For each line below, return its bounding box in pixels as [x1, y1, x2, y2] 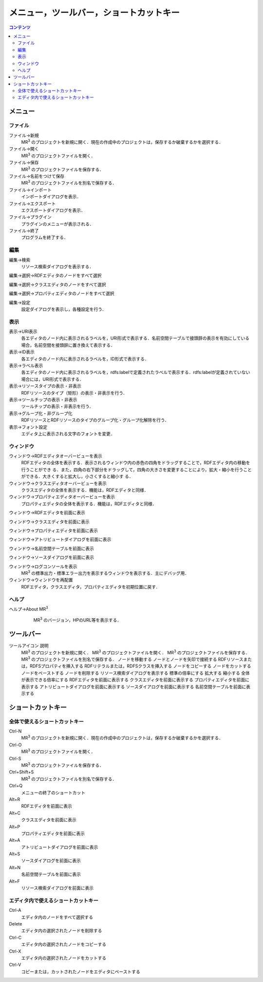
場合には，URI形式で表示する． [21, 376, 84, 382]
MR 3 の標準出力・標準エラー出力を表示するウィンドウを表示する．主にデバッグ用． [21, 569, 189, 576]
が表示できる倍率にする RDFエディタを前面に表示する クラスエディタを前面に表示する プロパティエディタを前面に [21, 677, 249, 683]
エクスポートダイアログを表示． [21, 207, 85, 213]
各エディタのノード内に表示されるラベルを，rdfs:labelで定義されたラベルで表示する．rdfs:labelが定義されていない [21, 369, 250, 375]
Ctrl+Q [9, 783, 23, 789]
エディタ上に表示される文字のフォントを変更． [21, 431, 115, 436]
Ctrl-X [9, 948, 21, 954]
